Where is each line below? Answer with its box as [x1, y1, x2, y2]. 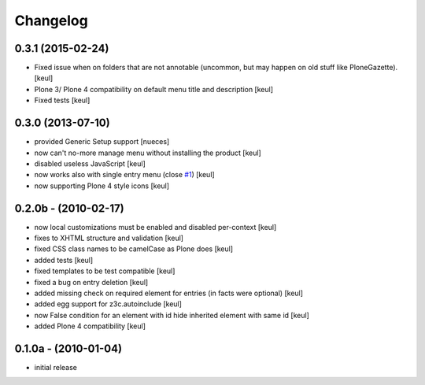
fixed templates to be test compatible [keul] [34, 266, 176, 276]
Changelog [14, 12, 88, 29]
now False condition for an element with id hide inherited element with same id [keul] [34, 310, 310, 320]
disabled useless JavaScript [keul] [34, 158, 146, 168]
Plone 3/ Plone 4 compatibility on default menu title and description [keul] [34, 84, 274, 94]
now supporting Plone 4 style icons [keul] [34, 181, 169, 191]
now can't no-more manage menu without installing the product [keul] [34, 148, 261, 157]
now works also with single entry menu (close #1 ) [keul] [34, 170, 216, 180]
